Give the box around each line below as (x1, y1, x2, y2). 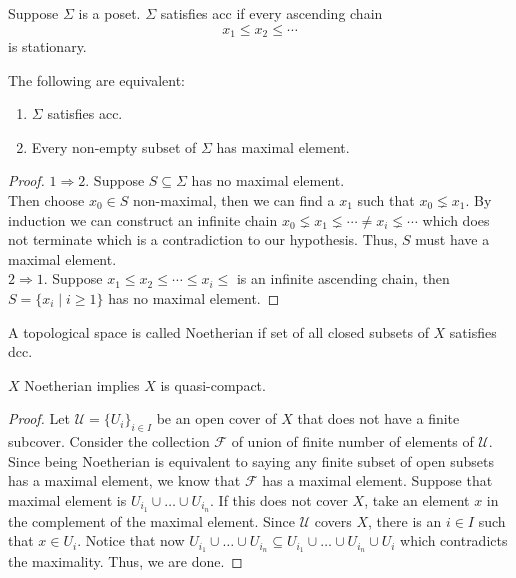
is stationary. (8, 36, 87, 57)
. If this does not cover (210, 489, 348, 510)
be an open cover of (156, 408, 277, 429)
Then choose (8, 190, 85, 211)
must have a (415, 229, 490, 250)
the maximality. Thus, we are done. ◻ (8, 551, 243, 572)
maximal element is (8, 489, 127, 510)
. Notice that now (77, 530, 185, 551)
